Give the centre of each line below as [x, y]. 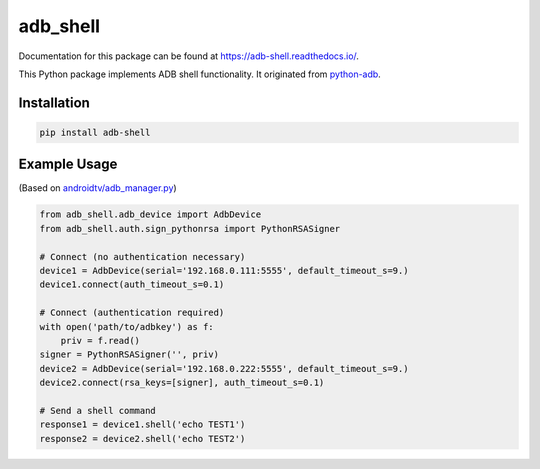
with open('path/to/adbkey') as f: [126, 326]
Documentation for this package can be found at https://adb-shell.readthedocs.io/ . [189, 56]
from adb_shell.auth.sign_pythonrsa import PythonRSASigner [190, 228]
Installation [54, 102]
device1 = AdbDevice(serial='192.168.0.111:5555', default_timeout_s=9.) [224, 270]
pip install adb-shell [95, 132]
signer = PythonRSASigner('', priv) [129, 354]
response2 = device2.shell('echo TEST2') [142, 438]
